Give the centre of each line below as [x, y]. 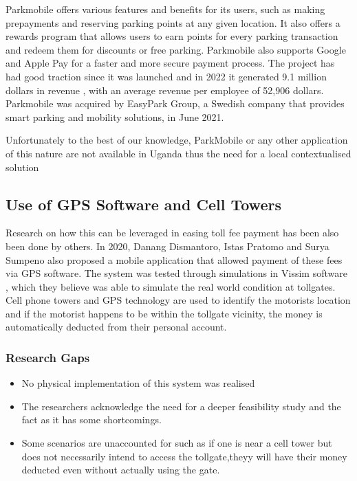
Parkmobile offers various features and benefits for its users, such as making [165, 9]
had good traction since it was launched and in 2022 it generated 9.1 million [166, 76]
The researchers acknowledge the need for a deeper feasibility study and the [181, 406]
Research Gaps [48, 357]
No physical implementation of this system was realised [138, 383]
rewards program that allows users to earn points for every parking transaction [172, 36]
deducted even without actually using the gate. [121, 470]
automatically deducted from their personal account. [116, 327]
